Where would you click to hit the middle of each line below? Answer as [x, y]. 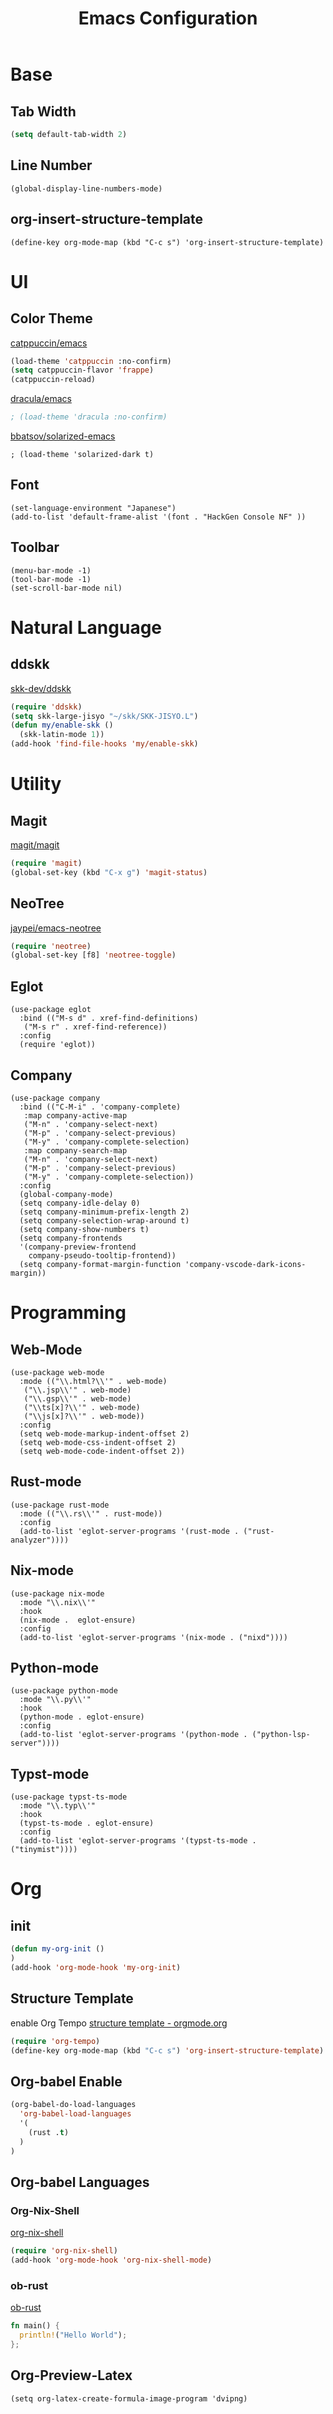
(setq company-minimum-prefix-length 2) [104, 1212]
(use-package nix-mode [57, 1593]
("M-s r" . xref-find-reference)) [95, 1027]
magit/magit [35, 845]
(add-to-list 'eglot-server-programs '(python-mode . [133, 1735]
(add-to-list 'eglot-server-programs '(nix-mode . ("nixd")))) [153, 1637]
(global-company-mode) [66, 1194]
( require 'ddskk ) [46, 707]
